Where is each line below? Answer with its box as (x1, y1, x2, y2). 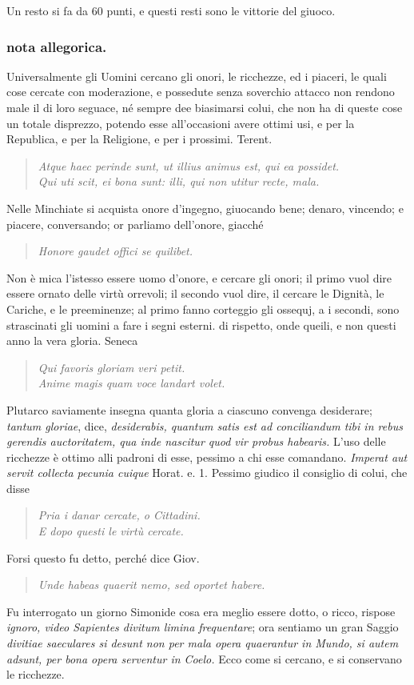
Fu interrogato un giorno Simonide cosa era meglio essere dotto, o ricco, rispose (6, 603, 396, 619)
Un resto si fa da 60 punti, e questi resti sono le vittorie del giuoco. (6, 2, 336, 18)
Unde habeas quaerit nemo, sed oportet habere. (38, 576, 265, 593)
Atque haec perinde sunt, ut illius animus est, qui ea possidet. (38, 157, 340, 174)
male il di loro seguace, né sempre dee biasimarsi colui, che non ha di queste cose (6, 99, 403, 115)
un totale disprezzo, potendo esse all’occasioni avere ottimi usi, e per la (6, 114, 355, 131)
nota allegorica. (6, 36, 107, 56)
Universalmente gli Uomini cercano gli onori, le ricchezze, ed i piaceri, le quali (6, 67, 387, 84)
